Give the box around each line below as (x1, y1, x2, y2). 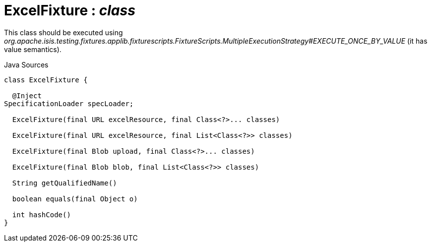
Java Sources (4, 60, 49, 69)
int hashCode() (12, 210, 71, 219)
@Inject (12, 91, 42, 100)
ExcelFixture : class (4, 2, 135, 19)
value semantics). (4, 45, 62, 54)
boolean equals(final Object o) (12, 194, 138, 203)
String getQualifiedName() (12, 179, 117, 187)
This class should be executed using (4, 28, 123, 37)
